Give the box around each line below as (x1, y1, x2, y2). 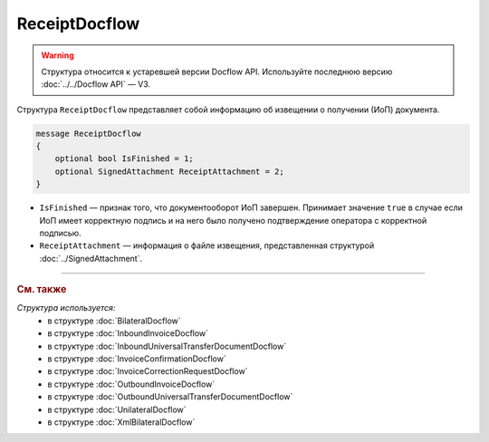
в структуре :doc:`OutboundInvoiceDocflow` (47, 379, 216, 389)
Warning (41, 50, 74, 61)
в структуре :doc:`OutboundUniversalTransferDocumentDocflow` (47, 391, 293, 402)
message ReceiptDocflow (35, 128, 142, 139)
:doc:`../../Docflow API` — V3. (41, 79, 151, 90)
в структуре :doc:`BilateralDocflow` (47, 315, 181, 326)
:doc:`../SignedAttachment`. (39, 253, 143, 264)
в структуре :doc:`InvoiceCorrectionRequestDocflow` (47, 366, 248, 377)
